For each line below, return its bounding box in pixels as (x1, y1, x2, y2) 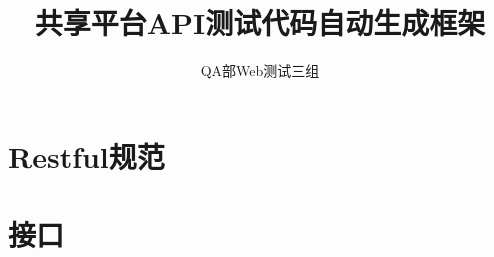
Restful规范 (8, 135, 165, 176)
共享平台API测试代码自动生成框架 (34, 2, 486, 43)
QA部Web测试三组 (200, 60, 320, 81)
